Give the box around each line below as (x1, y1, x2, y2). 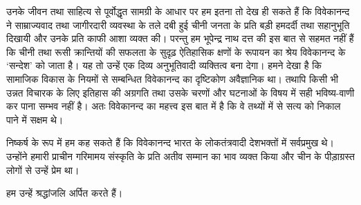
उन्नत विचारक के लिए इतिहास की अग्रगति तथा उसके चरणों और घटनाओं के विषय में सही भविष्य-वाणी (6, 85, 355, 99)
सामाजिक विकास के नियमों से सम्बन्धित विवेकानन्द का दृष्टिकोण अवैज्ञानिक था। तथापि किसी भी (6, 71, 338, 86)
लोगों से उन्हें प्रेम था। (6, 162, 80, 177)
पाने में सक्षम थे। (6, 112, 64, 126)
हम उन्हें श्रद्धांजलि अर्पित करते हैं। (6, 186, 123, 200)
